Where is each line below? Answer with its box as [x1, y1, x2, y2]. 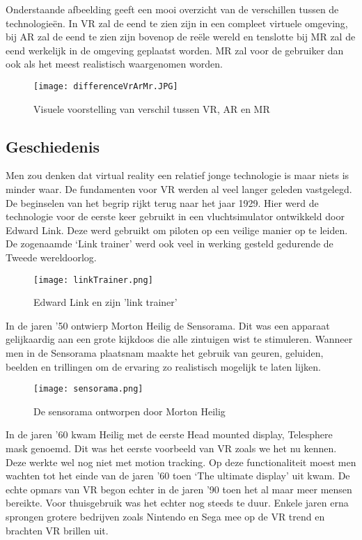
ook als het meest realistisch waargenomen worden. [6, 56, 223, 71]
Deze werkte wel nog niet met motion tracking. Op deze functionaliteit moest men [6, 454, 356, 469]
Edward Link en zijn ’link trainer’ [33, 295, 178, 309]
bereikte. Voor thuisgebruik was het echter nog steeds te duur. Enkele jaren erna [6, 495, 349, 510]
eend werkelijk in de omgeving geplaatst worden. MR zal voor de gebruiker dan [6, 43, 344, 57]
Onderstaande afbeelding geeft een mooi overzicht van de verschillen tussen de [6, 2, 339, 16]
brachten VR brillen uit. [6, 523, 109, 537]
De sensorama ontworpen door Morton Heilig [33, 403, 226, 418]
